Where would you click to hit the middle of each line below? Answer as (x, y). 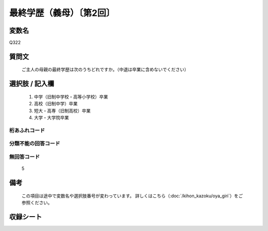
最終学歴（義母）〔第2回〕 (62, 13)
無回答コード (25, 156)
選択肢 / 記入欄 (32, 84)
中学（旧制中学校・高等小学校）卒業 (71, 96)
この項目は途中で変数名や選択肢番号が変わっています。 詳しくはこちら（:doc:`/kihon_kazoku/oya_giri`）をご (132, 196)
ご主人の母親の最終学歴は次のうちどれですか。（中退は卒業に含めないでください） (105, 70)
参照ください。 (37, 202)
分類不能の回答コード (35, 144)
